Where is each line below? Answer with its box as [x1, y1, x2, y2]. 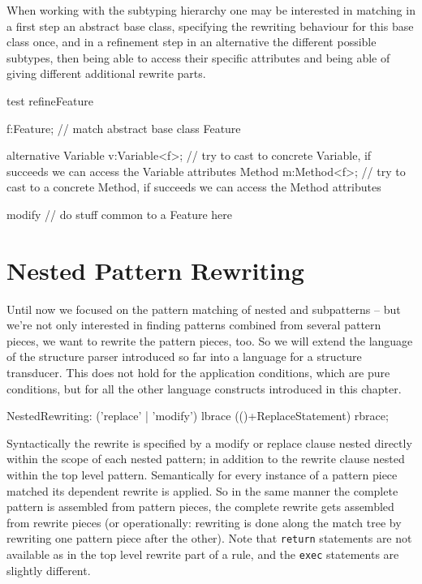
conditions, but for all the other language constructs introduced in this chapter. [6, 380, 402, 397]
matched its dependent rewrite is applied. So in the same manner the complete [6, 482, 398, 499]
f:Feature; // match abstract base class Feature [6, 119, 241, 136]
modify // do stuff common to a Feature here [6, 205, 233, 222]
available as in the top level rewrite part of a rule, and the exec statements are [6, 546, 399, 563]
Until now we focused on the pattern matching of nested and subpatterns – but [6, 300, 401, 317]
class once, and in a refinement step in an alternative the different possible [6, 33, 377, 50]
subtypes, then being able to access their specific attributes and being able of [6, 49, 390, 66]
